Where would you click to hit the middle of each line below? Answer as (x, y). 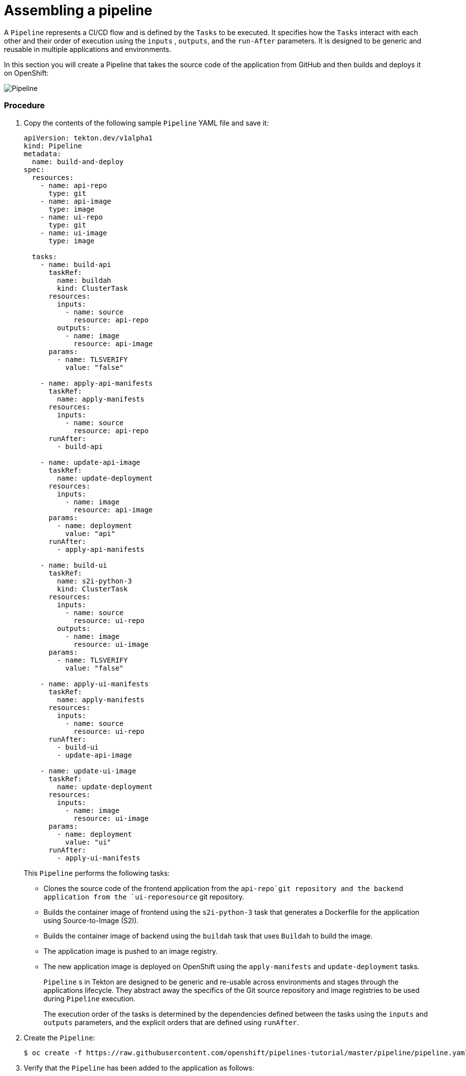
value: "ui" (88, 842)
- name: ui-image (74, 233)
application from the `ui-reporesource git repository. (144, 897)
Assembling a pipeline (78, 10)
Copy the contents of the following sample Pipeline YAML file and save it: (146, 123)
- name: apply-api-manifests (97, 383)
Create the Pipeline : (59, 1037)
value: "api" (90, 533)
